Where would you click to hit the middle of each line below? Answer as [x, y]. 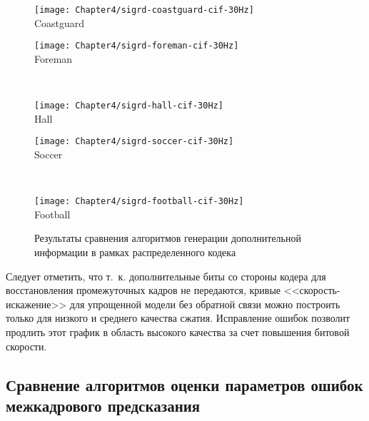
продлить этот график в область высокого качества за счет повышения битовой [178, 332]
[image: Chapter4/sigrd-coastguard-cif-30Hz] [144, 10]
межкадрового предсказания [103, 405]
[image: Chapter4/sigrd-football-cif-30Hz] [139, 202]
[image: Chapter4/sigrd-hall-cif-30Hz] [129, 106]
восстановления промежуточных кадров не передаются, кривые [143, 290]
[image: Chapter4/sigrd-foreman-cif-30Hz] [137, 46]
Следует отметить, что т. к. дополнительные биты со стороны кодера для [166, 276]
